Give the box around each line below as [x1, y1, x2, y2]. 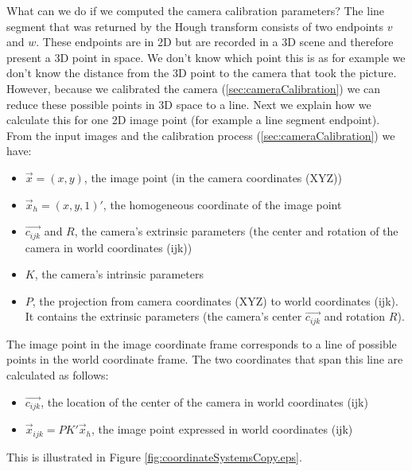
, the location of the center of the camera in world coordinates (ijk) [41, 393, 368, 410]
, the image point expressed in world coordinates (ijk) [91, 421, 353, 438]
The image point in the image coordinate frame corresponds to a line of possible [6, 335, 397, 352]
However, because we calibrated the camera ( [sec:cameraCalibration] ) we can [6, 80, 381, 96]
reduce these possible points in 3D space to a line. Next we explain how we [6, 95, 371, 112]
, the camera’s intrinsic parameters [34, 266, 204, 282]
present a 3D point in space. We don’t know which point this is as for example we [6, 49, 406, 65]
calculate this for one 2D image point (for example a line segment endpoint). [6, 111, 380, 128]
